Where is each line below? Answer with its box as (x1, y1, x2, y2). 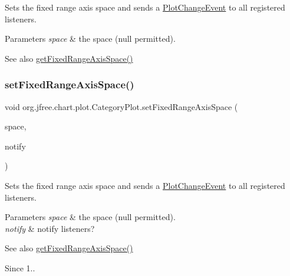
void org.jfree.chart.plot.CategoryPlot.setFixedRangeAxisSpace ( (5, 100, 238, 112)
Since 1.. (5, 261, 35, 274)
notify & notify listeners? (5, 222, 95, 234)
